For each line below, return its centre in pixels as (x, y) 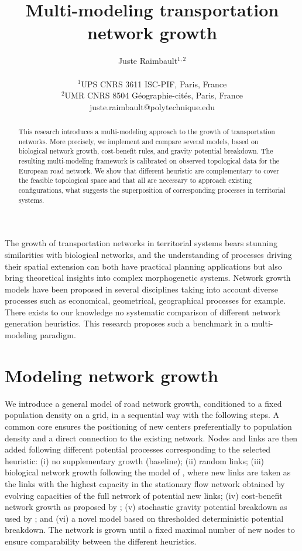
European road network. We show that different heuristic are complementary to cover (149, 170)
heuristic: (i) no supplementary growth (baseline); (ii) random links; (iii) (135, 460)
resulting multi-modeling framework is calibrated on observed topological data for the (149, 161)
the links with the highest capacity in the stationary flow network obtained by (145, 483)
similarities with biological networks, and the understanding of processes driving (148, 254)
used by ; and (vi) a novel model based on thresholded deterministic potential (144, 518)
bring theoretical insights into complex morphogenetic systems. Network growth (148, 278)
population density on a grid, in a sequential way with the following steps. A (142, 415)
